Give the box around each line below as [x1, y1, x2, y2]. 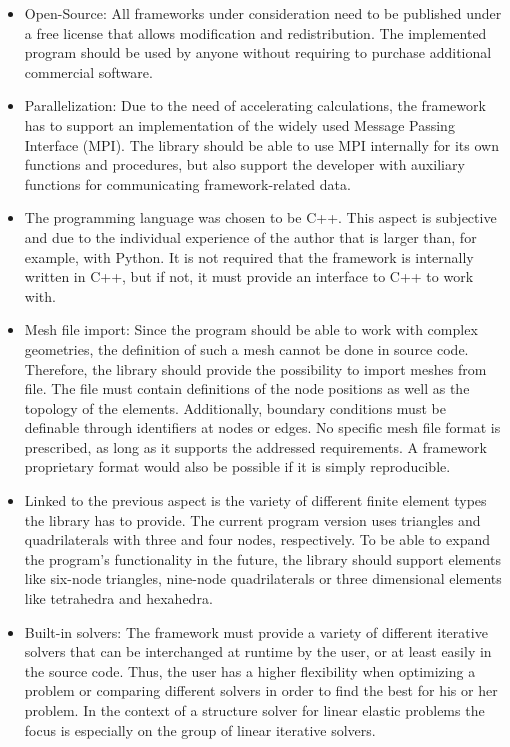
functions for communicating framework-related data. [24, 173, 351, 194]
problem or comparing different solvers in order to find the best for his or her [24, 680, 498, 701]
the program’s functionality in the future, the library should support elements [24, 548, 502, 569]
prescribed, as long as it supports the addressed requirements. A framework [24, 436, 487, 457]
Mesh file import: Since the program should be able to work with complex [24, 319, 478, 340]
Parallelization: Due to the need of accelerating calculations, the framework [24, 95, 486, 116]
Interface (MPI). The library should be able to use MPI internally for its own [24, 134, 499, 155]
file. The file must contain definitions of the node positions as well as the [24, 378, 470, 399]
